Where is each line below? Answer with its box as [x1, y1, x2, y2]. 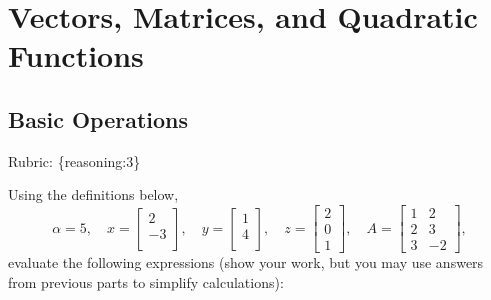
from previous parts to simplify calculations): [8, 271, 284, 292]
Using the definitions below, [8, 184, 179, 205]
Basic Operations [8, 103, 189, 134]
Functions [8, 35, 144, 76]
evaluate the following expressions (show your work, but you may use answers [8, 252, 484, 273]
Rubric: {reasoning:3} [8, 150, 141, 171]
